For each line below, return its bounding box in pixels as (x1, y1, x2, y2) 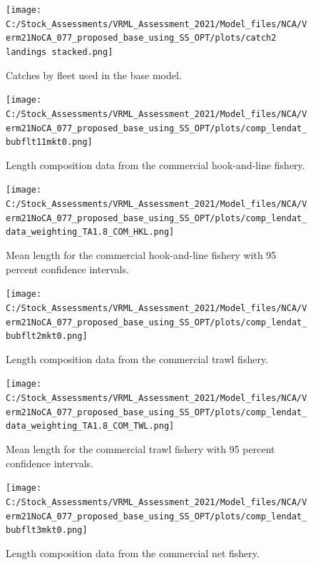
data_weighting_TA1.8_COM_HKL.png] (6, 227, 175, 238)
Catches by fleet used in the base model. (6, 67, 182, 82)
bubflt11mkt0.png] (6, 137, 93, 148)
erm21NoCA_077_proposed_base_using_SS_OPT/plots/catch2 (6, 33, 277, 44)
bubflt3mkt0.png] (6, 525, 88, 536)
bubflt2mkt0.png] (6, 331, 88, 342)
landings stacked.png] (6, 46, 113, 57)
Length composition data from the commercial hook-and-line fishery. (6, 157, 305, 172)
